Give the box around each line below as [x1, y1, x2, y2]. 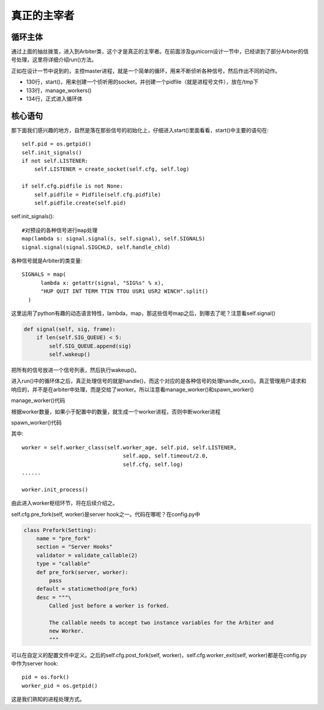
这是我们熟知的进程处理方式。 [11, 696, 85, 703]
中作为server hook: [11, 660, 58, 667]
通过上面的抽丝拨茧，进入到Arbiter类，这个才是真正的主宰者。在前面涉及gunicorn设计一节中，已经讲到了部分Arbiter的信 [11, 48, 309, 55]
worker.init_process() [22, 486, 89, 493]
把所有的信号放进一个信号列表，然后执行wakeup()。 [11, 367, 140, 374]
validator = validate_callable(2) [36, 552, 138, 559]
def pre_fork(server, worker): [36, 569, 128, 575]
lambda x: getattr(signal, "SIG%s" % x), [40, 280, 164, 286]
